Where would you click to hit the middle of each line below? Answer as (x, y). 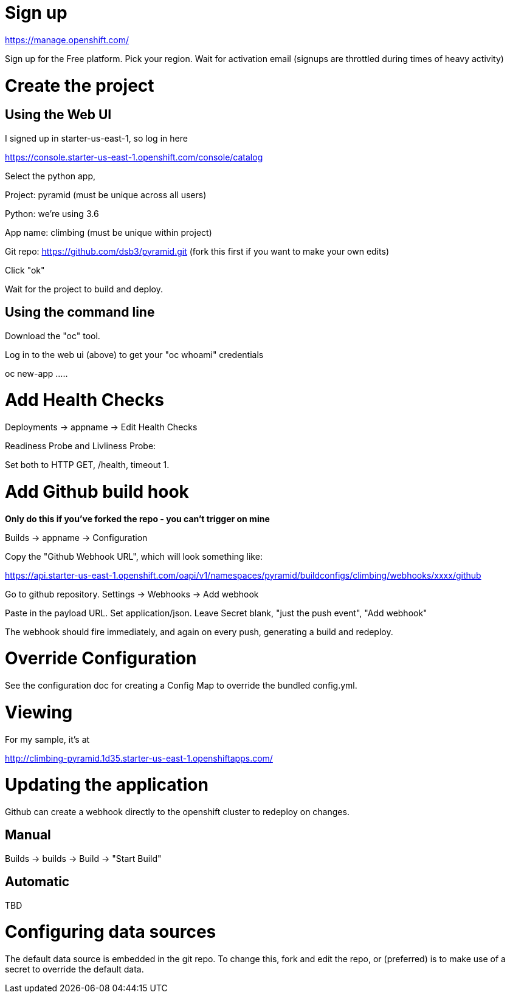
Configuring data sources (111, 932)
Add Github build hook (97, 491)
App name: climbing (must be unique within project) (109, 232)
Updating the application (107, 785)
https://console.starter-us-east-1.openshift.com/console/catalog (134, 157)
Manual (28, 835)
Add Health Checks (84, 400)
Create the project (80, 85)
